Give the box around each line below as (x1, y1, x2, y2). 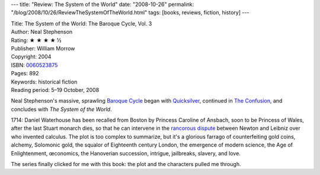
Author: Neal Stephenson (11, 28, 73, 36)
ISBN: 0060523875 (11, 61, 58, 68)
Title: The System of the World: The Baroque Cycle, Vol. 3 (11, 20, 152, 27)
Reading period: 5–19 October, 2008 (11, 86, 100, 93)
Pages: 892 (11, 70, 39, 77)
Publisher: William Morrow (11, 44, 75, 52)
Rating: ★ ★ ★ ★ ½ (11, 36, 62, 44)
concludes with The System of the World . (11, 106, 112, 113)
